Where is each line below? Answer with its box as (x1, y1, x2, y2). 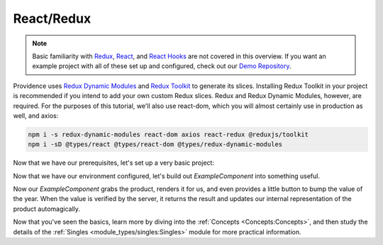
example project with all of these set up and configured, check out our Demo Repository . (32, 62, 292, 70)
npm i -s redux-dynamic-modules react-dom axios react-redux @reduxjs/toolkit (28, 130, 309, 138)
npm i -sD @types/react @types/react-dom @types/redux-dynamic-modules (28, 141, 283, 148)
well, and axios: (13, 111, 59, 120)
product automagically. (13, 205, 81, 213)
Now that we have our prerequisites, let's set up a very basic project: (13, 158, 214, 167)
